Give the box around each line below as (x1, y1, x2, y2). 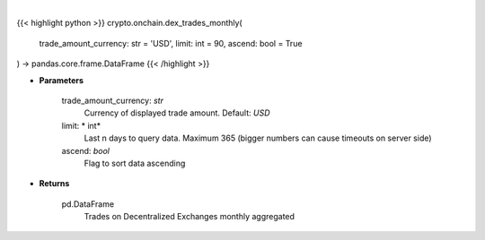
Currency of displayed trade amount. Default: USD (84, 107, 270, 118)
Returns (39, 178, 70, 189)
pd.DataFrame (61, 198, 115, 210)
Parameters (39, 74, 84, 85)
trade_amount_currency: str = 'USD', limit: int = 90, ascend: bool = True (39, 38, 303, 48)
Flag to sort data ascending (84, 158, 186, 168)
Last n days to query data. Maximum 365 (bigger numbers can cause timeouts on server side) (84, 133, 432, 143)
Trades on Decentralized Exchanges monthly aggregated (84, 211, 295, 222)
